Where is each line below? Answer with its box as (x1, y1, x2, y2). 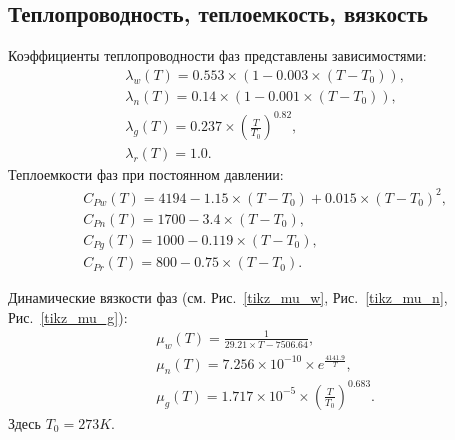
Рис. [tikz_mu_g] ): (8, 306, 128, 327)
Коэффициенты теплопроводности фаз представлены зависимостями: (8, 45, 427, 66)
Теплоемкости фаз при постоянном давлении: (8, 164, 284, 185)
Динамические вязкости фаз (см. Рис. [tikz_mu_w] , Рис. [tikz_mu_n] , (8, 287, 448, 308)
